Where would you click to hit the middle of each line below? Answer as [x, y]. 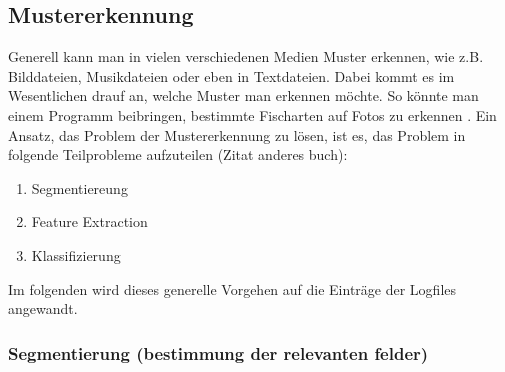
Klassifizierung [76, 254]
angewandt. [43, 308]
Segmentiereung [79, 187]
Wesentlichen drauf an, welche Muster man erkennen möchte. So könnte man [243, 95]
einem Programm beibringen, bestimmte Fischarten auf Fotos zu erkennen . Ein [252, 114]
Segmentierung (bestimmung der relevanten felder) [218, 352]
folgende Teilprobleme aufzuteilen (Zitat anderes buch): [178, 154]
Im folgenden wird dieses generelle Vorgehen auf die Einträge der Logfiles [232, 288]
